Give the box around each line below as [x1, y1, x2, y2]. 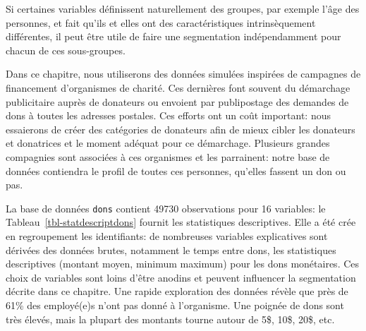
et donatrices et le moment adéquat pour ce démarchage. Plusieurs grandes [6, 136, 330, 150]
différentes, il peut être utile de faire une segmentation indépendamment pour [6, 29, 341, 44]
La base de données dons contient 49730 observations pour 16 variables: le [6, 200, 326, 215]
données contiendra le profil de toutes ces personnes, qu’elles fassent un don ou [6, 163, 346, 178]
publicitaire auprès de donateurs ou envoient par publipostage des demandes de [6, 94, 349, 109]
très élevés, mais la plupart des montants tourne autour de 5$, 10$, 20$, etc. [6, 311, 335, 326]
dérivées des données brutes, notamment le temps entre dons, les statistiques [6, 242, 336, 257]
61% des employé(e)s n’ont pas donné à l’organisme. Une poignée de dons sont [6, 297, 344, 312]
